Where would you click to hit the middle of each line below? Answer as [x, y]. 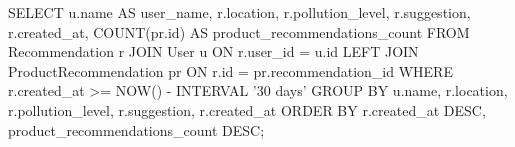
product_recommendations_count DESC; [136, 129]
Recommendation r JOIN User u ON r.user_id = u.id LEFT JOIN [213, 51]
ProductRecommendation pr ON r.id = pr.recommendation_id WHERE [230, 70]
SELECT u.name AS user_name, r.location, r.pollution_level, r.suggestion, [239, 12]
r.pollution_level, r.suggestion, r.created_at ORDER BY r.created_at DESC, [247, 109]
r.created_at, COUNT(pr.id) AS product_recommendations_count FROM [239, 31]
